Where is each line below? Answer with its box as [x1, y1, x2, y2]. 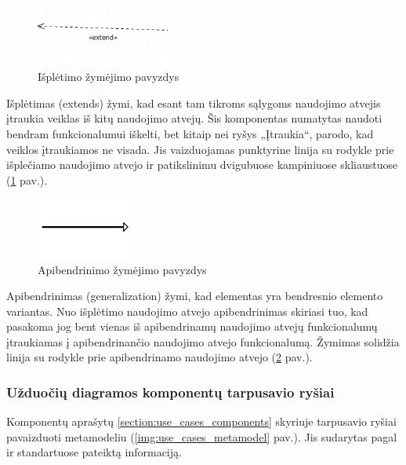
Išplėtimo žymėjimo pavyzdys [38, 68, 179, 85]
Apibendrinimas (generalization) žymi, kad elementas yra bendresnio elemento [6, 287, 383, 304]
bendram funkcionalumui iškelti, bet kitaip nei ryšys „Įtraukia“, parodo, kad [6, 125, 374, 141]
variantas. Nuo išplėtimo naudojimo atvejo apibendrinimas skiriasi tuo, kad [6, 302, 368, 319]
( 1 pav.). [6, 171, 48, 188]
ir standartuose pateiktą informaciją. [6, 444, 182, 460]
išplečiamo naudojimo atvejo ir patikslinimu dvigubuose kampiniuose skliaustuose [6, 156, 398, 173]
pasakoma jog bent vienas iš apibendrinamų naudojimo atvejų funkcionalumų [6, 318, 378, 335]
